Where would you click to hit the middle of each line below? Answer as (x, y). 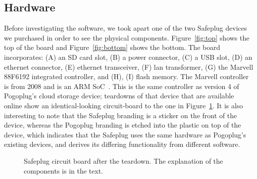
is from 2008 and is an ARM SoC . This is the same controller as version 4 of (122, 86)
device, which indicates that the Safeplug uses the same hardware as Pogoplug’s (125, 134)
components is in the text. (63, 170)
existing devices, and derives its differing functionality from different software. (122, 144)
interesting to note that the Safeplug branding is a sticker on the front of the (121, 115)
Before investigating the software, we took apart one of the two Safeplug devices (126, 28)
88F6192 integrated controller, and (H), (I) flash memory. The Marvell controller (127, 76)
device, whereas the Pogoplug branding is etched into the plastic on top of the (123, 125)
